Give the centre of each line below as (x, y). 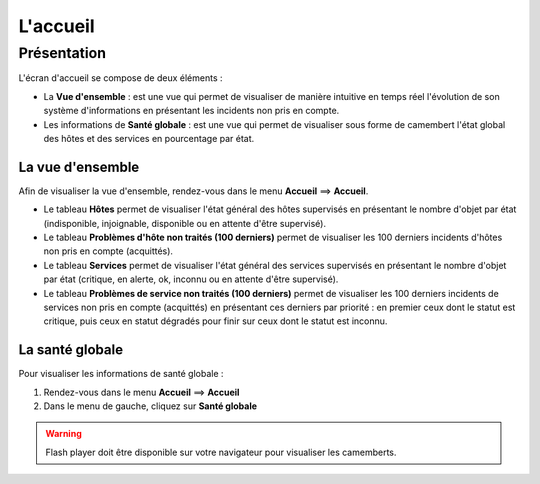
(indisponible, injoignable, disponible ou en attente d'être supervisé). (185, 223)
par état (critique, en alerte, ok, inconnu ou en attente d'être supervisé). (191, 279)
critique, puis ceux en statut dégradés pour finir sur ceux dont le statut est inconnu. (215, 321)
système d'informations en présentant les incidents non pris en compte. (191, 111)
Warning (63, 434)
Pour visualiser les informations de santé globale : (121, 374)
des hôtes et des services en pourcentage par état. (149, 138)
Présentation (62, 53)
